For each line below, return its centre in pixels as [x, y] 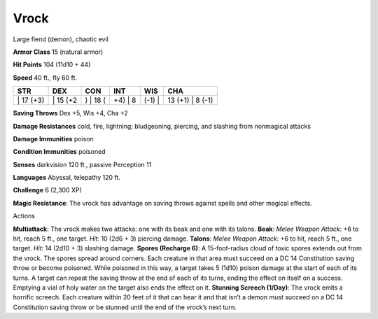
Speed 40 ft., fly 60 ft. [45, 78]
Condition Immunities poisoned [59, 152]
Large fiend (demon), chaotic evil [61, 39]
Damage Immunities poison [53, 139]
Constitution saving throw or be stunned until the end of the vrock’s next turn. [125, 307]
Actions [24, 216]
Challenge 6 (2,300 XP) [47, 190]
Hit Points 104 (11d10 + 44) [52, 65]
